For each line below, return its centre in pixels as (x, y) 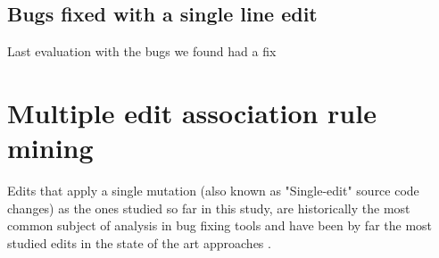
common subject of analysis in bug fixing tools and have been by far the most (220, 225)
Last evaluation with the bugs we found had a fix (142, 51)
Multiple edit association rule (192, 112)
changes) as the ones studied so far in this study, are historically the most (209, 208)
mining (50, 148)
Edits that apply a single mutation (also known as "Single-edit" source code (213, 191)
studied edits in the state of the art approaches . (139, 242)
